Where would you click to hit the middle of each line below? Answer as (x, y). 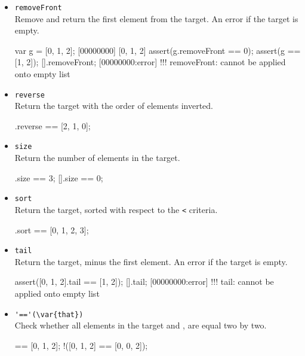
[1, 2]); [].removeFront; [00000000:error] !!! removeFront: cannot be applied (150, 62)
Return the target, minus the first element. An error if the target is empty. (151, 261)
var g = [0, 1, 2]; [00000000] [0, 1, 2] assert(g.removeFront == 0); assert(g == (158, 50)
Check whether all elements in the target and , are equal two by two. (141, 325)
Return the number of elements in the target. (97, 158)
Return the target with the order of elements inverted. (114, 106)
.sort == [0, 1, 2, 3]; (52, 229)
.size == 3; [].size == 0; (59, 177)
